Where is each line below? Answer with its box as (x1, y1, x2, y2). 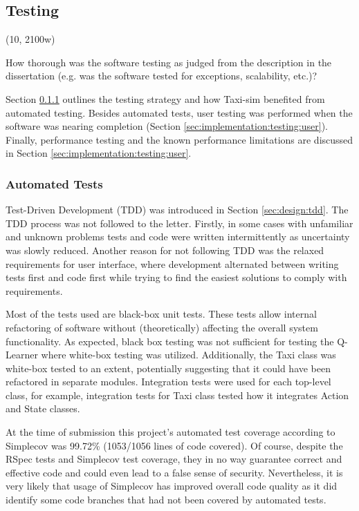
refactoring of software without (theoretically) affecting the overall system (6, 320, 318, 334)
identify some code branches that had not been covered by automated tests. (6, 492, 326, 507)
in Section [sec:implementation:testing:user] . (6, 146, 192, 160)
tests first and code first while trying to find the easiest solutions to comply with (6, 270, 347, 285)
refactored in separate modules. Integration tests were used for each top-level (6, 374, 331, 389)
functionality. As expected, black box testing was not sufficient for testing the (6, 334, 334, 348)
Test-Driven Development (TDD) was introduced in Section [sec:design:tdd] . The (6, 202, 349, 217)
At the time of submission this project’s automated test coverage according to (6, 425, 335, 439)
